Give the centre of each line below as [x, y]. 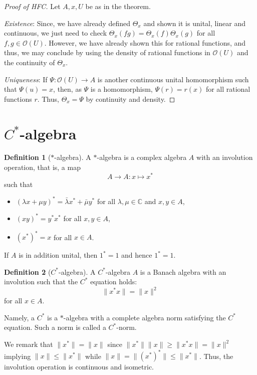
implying [18, 356]
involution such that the [41, 282]
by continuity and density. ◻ [131, 99]
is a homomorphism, [121, 89]
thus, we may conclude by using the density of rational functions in [107, 52]
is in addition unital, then [58, 255]
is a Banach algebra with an [183, 271]
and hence [137, 255]
